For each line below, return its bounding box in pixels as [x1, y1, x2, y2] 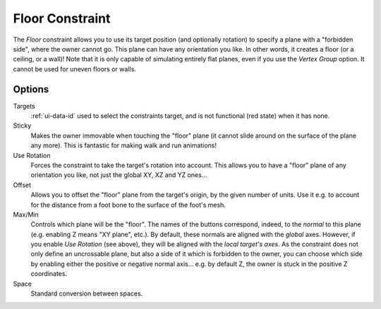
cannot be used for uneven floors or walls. [13, 64, 137, 73]
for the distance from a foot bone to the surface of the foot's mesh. [30, 200, 226, 209]
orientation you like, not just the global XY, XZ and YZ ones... [30, 171, 207, 179]
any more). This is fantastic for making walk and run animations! [30, 141, 217, 150]
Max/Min [13, 210, 39, 219]
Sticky [13, 121, 32, 130]
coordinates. [30, 269, 67, 278]
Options [13, 83, 49, 95]
